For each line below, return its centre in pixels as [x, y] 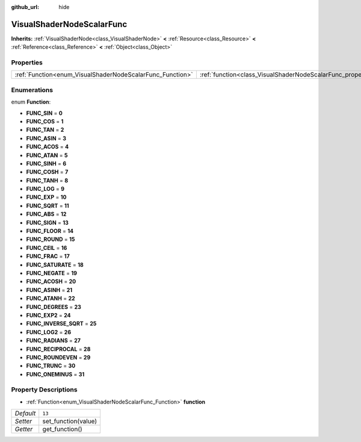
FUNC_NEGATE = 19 [52, 273]
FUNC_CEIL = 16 [47, 247]
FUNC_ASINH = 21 [49, 290]
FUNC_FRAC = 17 [48, 257]
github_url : [25, 7]
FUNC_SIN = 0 [44, 113]
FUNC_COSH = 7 [47, 172]
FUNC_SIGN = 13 [48, 222]
